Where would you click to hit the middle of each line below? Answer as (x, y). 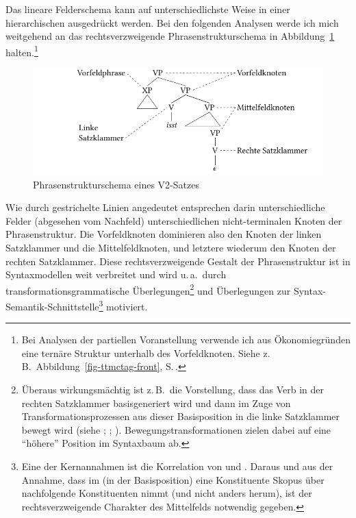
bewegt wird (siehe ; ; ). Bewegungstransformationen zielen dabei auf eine (176, 429)
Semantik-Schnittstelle (52, 306)
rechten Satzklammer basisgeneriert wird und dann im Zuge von (156, 403)
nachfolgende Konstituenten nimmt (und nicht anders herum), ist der (167, 493)
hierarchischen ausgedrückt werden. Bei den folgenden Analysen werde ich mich (172, 22)
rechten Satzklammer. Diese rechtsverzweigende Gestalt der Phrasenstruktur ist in (178, 261)
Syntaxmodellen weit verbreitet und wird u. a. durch (116, 274)
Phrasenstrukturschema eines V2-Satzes (116, 184)
